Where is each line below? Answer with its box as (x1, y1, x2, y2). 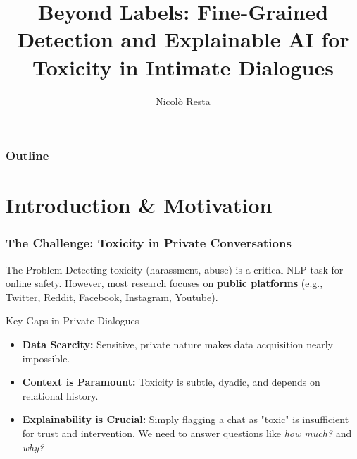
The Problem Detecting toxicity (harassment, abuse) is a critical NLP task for (6, 262, 344, 276)
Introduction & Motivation (6, 190, 273, 219)
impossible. (22, 350, 70, 365)
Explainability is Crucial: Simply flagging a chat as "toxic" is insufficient (22, 412, 349, 427)
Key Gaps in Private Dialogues (6, 313, 139, 328)
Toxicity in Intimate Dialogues (32, 52, 334, 81)
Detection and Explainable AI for (17, 25, 349, 54)
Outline (6, 147, 49, 164)
